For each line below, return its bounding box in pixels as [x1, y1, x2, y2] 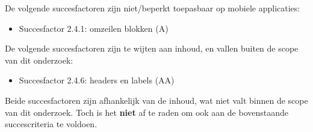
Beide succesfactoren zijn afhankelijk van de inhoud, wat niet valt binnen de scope [5, 94, 308, 106]
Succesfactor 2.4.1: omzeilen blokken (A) [19, 22, 169, 34]
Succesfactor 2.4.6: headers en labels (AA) [19, 74, 175, 86]
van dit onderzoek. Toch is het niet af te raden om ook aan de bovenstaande [5, 106, 289, 118]
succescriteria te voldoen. [5, 118, 98, 130]
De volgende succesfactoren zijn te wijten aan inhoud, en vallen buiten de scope [5, 42, 299, 55]
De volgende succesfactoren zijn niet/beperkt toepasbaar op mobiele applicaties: [5, 2, 300, 14]
